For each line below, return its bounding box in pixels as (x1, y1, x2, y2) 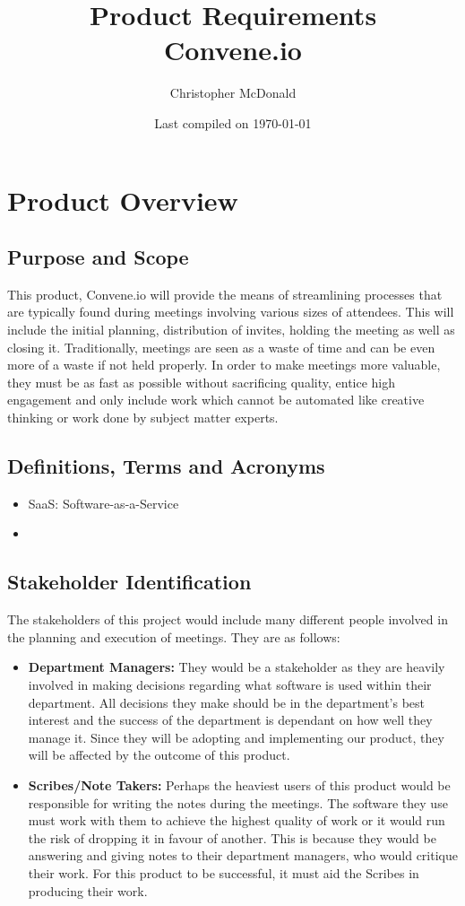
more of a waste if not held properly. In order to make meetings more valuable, (7, 355, 441, 374)
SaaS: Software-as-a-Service (28, 493, 179, 512)
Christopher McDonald (169, 83, 297, 102)
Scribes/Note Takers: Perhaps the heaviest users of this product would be (28, 775, 451, 794)
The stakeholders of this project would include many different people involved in (7, 610, 448, 629)
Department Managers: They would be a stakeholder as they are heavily (28, 658, 445, 676)
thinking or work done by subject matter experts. (7, 408, 279, 427)
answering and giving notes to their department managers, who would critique (28, 846, 458, 865)
